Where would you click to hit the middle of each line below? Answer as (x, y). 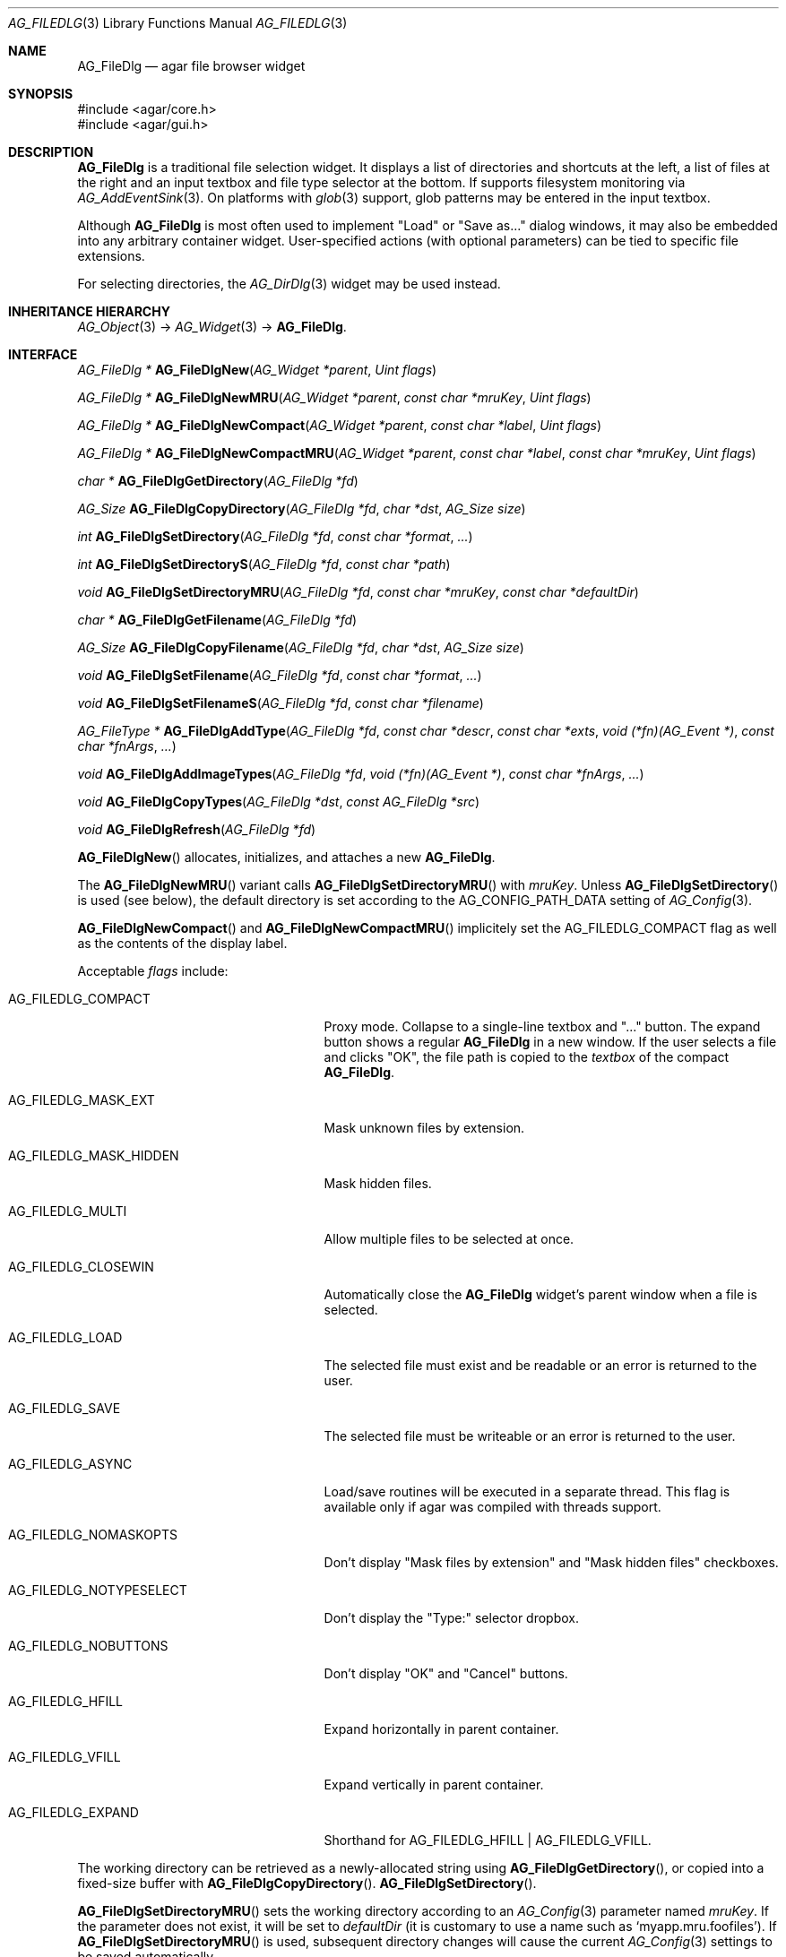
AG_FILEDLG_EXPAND (73, 1812)
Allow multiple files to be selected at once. (449, 1239)
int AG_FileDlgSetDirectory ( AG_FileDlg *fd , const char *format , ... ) (275, 536)
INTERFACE (43, 354)
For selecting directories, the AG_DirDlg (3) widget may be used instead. (289, 284)
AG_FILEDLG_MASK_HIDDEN (94, 1155)
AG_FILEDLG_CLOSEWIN (81, 1267)
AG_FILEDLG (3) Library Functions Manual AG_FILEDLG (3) (178, 23)
